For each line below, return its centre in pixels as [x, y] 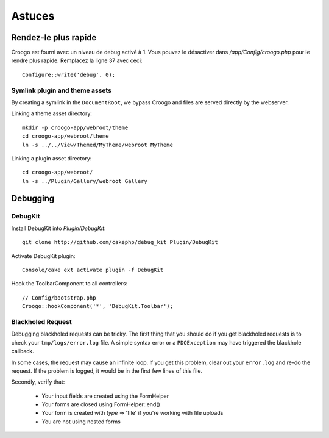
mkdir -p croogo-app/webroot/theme [75, 127]
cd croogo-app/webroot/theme [65, 136]
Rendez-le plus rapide [54, 38]
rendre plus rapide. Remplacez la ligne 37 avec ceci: [77, 60]
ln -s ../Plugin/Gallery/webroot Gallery [85, 181]
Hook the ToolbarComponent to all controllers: [69, 284]
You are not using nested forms [81, 422]
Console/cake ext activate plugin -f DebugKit [93, 270]
